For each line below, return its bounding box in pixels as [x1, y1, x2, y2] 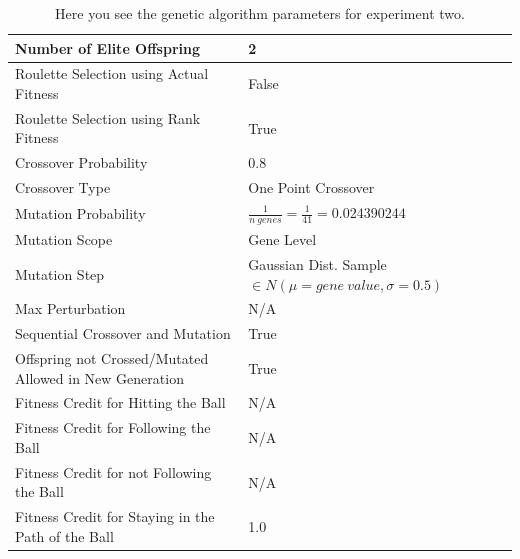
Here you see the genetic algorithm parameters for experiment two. [55, 3, 465, 23]
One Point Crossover [248, 177, 375, 198]
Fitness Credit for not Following [15, 461, 212, 482]
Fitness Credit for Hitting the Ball [15, 392, 226, 413]
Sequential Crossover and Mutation [15, 323, 231, 344]
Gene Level [248, 229, 317, 250]
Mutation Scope [15, 229, 113, 250]
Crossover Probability [15, 152, 148, 173]
